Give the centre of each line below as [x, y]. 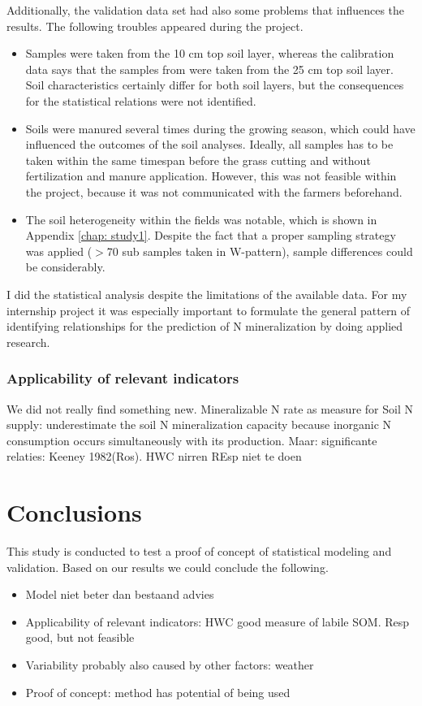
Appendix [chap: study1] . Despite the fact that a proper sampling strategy [211, 235]
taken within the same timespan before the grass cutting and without [198, 160]
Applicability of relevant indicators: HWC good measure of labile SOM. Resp [217, 621]
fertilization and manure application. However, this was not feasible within [211, 176]
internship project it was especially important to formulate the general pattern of [209, 310]
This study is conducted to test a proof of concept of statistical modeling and [199, 551]
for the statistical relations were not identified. [141, 100]
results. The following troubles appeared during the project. [155, 26]
